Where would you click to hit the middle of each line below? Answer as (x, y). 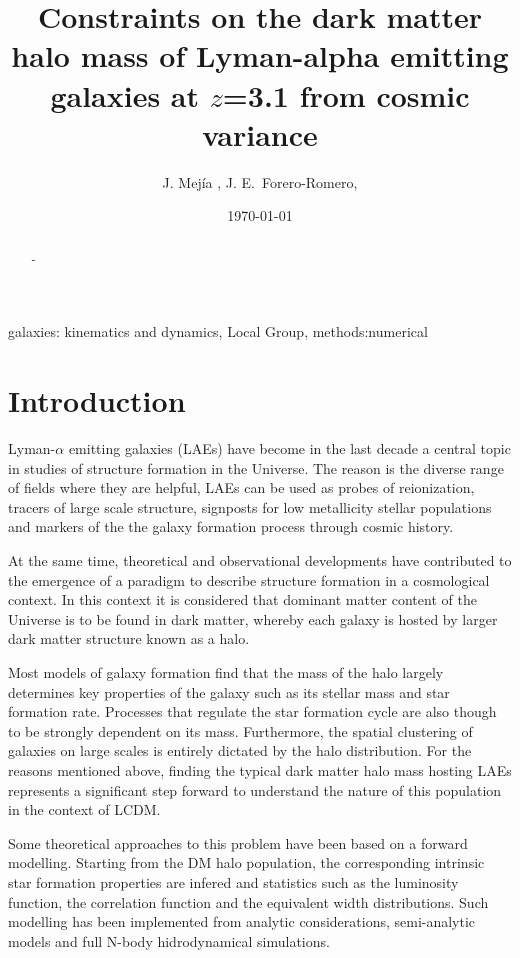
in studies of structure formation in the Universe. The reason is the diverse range (256, 467)
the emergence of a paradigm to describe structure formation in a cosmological (249, 579)
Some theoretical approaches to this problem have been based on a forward (238, 842)
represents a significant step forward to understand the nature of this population (255, 789)
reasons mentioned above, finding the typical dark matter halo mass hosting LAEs (260, 769)
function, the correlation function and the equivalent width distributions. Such (248, 901)
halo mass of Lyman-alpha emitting (260, 55)
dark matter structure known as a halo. (129, 638)
